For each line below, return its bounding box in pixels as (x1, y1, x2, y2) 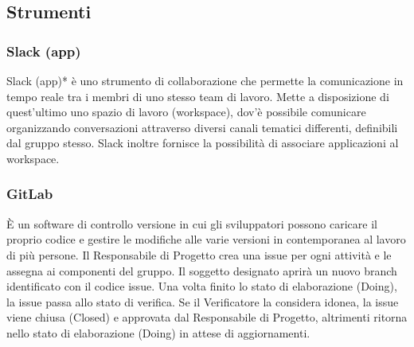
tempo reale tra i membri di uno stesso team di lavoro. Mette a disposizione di (6, 88, 389, 104)
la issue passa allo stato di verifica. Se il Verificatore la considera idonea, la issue (6, 293, 399, 310)
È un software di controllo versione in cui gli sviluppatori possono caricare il (6, 215, 377, 232)
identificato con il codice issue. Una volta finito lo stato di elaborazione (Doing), (6, 278, 397, 294)
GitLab (6, 184, 53, 204)
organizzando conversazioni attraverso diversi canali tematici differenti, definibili (6, 119, 398, 135)
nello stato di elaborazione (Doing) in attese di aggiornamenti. (6, 324, 310, 341)
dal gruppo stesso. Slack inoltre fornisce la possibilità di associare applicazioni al (6, 135, 399, 151)
